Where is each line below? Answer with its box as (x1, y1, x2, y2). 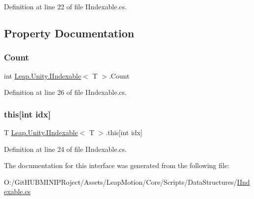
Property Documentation (4, 25, 135, 40)
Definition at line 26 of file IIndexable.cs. (4, 87, 127, 97)
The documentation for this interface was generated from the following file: (4, 160, 229, 171)
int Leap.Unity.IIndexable (4, 70, 81, 81)
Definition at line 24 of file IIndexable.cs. (4, 143, 127, 154)
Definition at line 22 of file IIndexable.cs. (4, 1, 127, 11)
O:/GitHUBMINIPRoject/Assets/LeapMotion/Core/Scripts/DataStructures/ (4, 176, 237, 187)
